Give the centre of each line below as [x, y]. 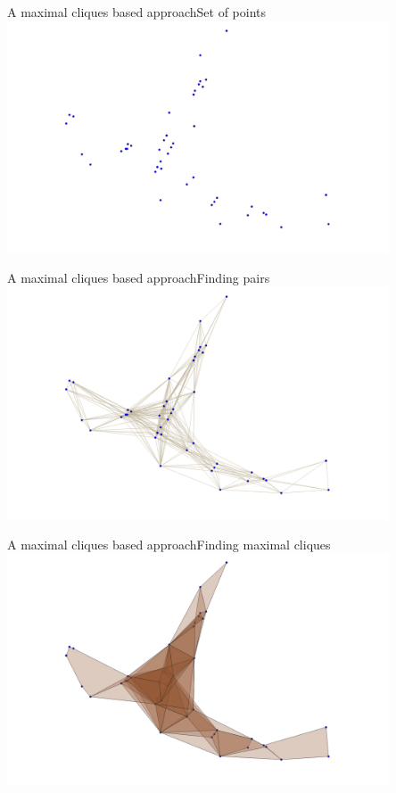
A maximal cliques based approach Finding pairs [139, 278]
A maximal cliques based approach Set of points [137, 12]
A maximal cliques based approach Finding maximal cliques [169, 544]
